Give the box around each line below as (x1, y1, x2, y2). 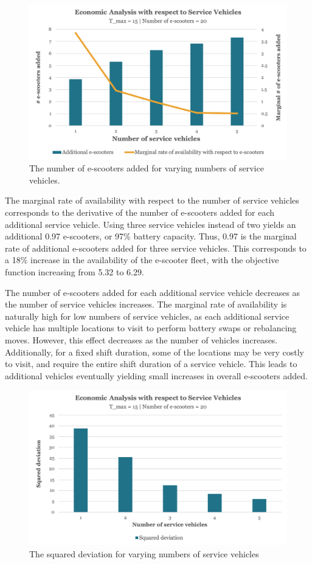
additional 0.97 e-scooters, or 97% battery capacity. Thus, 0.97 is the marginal (5, 230, 297, 242)
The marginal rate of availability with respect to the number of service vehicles (5, 194, 299, 207)
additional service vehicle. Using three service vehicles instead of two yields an (5, 218, 296, 230)
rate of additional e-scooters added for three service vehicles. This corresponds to (5, 241, 307, 254)
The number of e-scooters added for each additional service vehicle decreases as (5, 286, 300, 298)
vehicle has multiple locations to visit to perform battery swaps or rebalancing (5, 322, 297, 334)
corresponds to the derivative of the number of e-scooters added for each (5, 206, 275, 219)
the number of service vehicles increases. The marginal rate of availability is (5, 298, 287, 311)
